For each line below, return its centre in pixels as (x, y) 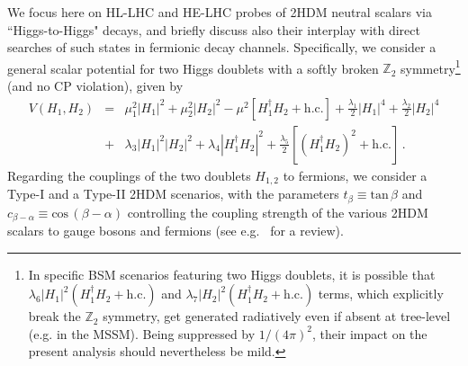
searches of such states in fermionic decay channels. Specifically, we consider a (222, 47)
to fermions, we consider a (355, 175)
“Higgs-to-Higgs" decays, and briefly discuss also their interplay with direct (214, 29)
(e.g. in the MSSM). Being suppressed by (142, 333)
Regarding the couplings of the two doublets (129, 175)
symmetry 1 (431, 67)
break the (54, 316)
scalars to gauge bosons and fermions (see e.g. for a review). (175, 231)
